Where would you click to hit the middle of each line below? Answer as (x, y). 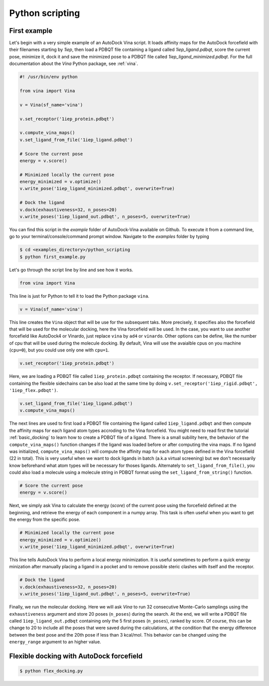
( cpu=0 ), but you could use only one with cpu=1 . (59, 350)
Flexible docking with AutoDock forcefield (76, 656)
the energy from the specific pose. (45, 520)
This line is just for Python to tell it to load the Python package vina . (79, 296)
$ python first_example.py (53, 257)
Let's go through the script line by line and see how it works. (71, 270)
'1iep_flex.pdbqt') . (34, 390)
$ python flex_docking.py (51, 671)
